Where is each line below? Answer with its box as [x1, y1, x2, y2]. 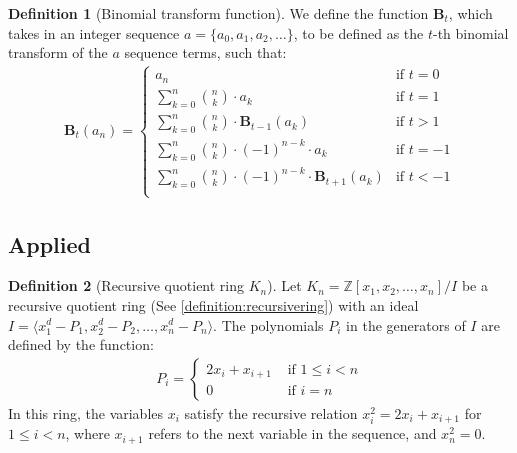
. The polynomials [213, 314, 324, 335]
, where [65, 423, 110, 444]
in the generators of [346, 314, 466, 335]
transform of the [8, 42, 108, 63]
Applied [8, 228, 91, 259]
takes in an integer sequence [8, 22, 180, 43]
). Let [267, 275, 302, 296]
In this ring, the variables [8, 402, 164, 423]
